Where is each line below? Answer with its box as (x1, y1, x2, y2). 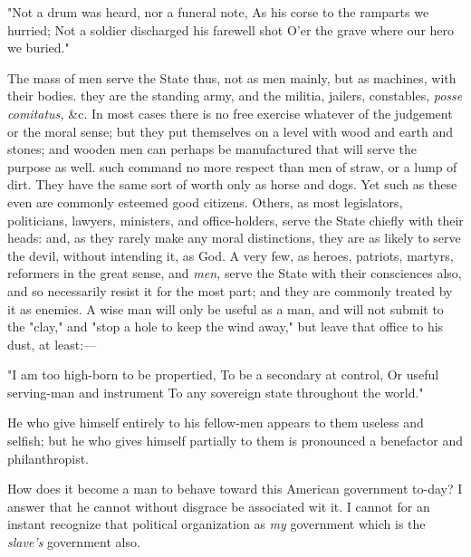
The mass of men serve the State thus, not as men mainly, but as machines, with (7, 68, 457, 87)
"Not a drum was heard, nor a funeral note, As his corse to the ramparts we (7, 3, 429, 21)
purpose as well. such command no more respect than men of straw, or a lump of (7, 157, 457, 176)
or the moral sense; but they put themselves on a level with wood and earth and (7, 121, 453, 140)
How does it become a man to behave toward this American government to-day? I (7, 479, 463, 498)
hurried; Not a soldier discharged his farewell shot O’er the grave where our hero (7, 20, 455, 39)
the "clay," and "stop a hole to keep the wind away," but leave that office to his (7, 317, 444, 336)
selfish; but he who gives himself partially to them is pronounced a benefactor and (7, 431, 463, 450)
